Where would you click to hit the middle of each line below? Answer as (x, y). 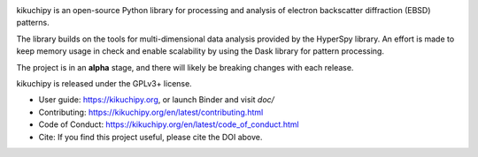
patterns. (33, 23)
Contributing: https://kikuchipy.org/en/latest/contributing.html (151, 112)
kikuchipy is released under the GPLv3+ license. (104, 83)
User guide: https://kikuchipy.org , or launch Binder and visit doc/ (156, 100)
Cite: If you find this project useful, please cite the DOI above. (150, 137)
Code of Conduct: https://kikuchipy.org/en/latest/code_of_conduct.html (169, 124)
